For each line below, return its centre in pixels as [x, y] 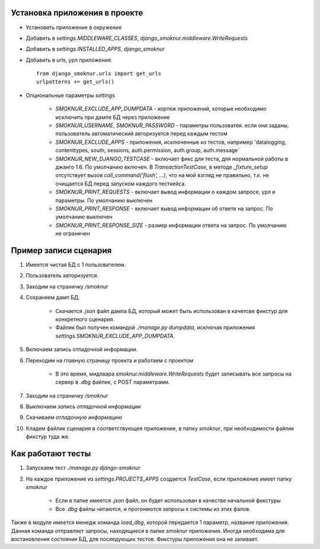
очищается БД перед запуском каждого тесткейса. [121, 184]
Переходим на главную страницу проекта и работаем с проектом [110, 360]
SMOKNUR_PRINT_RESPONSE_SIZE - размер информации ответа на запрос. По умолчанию [171, 225]
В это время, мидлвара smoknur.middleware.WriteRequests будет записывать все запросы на [173, 374]
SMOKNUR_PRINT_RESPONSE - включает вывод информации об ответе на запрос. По [164, 209]
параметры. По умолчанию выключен [104, 200]
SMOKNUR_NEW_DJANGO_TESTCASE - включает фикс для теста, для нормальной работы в [172, 159]
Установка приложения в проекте [77, 13]
